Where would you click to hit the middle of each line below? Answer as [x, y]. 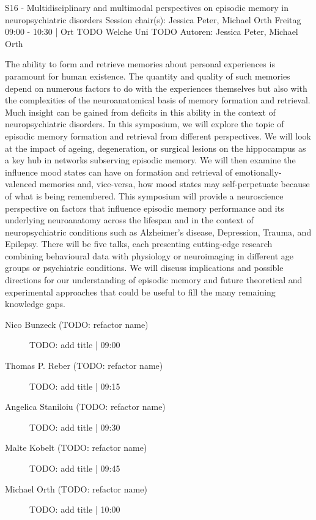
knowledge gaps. [35, 304]
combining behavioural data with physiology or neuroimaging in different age [149, 255]
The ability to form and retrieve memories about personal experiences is [140, 64]
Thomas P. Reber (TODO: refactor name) [84, 366]
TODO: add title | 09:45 [75, 468]
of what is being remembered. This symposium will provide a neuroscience [144, 195]
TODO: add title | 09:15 [75, 386]
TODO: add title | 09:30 [75, 427]
